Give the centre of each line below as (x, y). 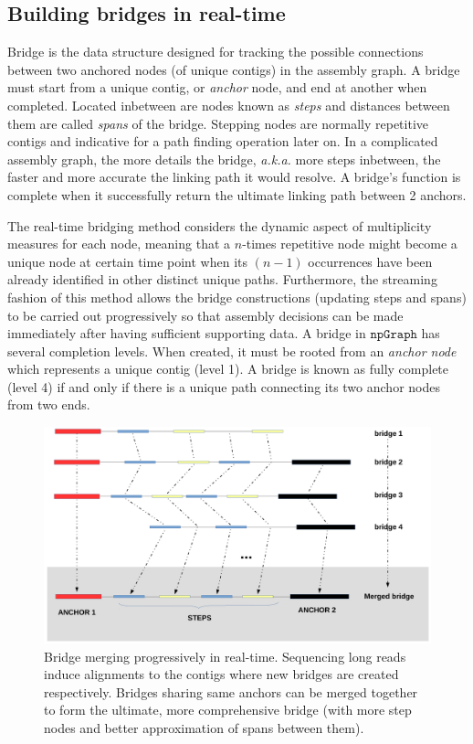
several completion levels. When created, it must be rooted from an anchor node (232, 351)
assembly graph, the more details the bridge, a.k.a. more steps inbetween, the (224, 159)
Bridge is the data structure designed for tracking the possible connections (215, 52)
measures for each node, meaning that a (119, 244)
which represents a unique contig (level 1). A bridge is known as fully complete (228, 369)
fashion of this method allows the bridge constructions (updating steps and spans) (237, 297)
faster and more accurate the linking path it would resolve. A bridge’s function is (234, 177)
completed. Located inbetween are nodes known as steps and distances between (229, 105)
